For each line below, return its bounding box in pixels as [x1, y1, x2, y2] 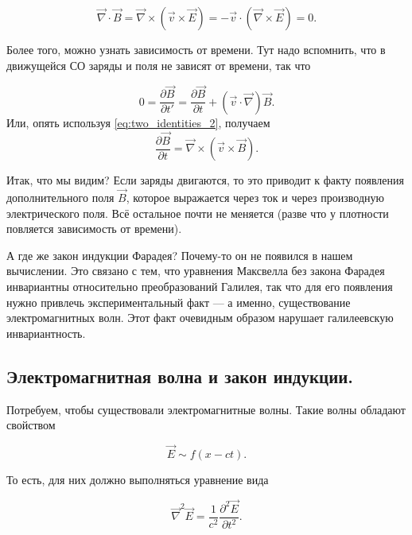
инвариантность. [6, 324, 86, 341]
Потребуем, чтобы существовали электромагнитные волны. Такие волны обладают [6, 401, 406, 417]
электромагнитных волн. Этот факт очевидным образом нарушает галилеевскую [6, 309, 394, 326]
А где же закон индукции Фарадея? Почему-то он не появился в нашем [6, 246, 353, 263]
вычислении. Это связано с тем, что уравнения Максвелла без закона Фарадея [6, 262, 385, 279]
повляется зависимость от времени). [6, 220, 182, 237]
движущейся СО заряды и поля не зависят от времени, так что [6, 56, 311, 73]
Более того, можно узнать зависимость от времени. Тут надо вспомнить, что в [6, 41, 386, 57]
